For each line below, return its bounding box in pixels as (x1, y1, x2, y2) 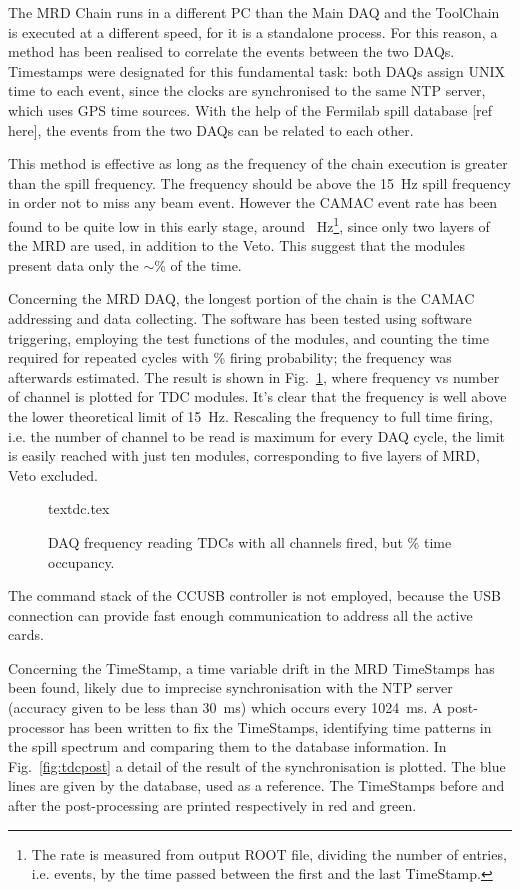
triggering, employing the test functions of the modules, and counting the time (8, 327, 489, 348)
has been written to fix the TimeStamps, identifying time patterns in (69, 716, 492, 737)
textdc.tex (48, 498, 110, 519)
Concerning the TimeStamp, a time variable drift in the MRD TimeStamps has (8, 657, 495, 678)
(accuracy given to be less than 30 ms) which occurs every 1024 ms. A (8, 697, 443, 718)
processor (8, 716, 65, 737)
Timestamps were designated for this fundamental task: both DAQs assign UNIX (8, 60, 506, 81)
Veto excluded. (8, 464, 98, 485)
